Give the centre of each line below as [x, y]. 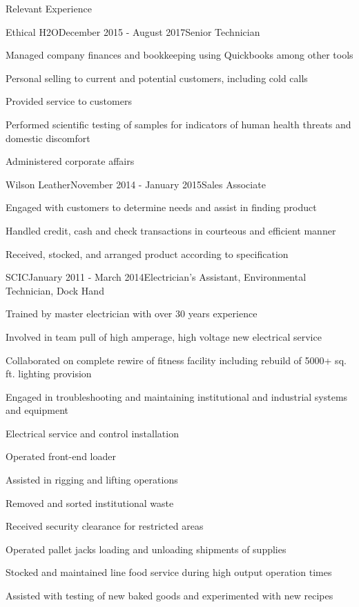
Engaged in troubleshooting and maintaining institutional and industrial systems [177, 396]
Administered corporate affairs [70, 161]
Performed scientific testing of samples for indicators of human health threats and [178, 124]
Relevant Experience [49, 8]
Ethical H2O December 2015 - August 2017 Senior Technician [133, 31]
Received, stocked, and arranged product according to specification [147, 253]
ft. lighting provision [49, 374]
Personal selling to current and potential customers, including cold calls [157, 78]
